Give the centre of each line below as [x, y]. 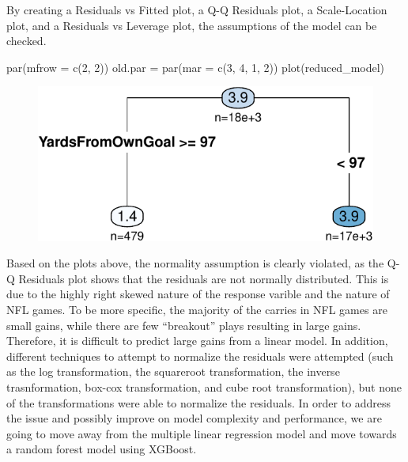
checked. [26, 41]
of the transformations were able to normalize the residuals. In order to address [199, 402]
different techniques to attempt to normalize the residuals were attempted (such [200, 356]
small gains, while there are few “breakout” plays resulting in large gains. [184, 325]
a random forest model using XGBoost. [102, 449]
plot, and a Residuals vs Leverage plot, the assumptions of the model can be [192, 25]
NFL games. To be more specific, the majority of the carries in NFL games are [197, 310]
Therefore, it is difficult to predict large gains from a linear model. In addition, [197, 341]
